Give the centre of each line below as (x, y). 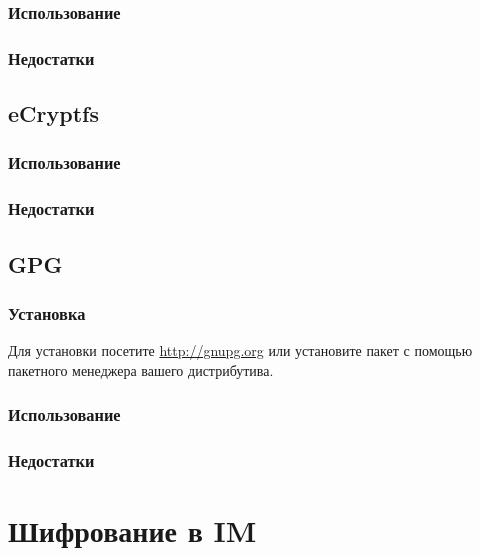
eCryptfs (53, 113)
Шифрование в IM (132, 530)
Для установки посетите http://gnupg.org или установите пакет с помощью (240, 350)
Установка (47, 312)
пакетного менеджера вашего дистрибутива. (141, 369)
